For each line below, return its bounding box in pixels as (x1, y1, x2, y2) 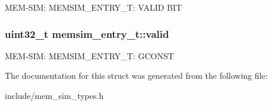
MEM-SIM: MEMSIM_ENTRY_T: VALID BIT (5, 1, 182, 13)
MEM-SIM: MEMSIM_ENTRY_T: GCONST (5, 49, 174, 62)
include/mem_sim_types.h (5, 89, 104, 101)
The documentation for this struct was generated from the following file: (5, 69, 268, 82)
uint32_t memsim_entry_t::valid (5, 26, 169, 41)
